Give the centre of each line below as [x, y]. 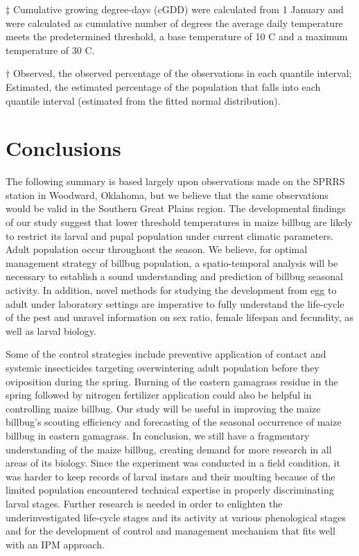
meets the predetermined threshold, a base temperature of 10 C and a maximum [177, 36]
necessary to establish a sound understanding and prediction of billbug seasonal [174, 276]
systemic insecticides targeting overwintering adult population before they [163, 367]
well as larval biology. [51, 330]
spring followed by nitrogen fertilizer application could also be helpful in [159, 395]
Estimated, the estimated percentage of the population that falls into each [163, 86]
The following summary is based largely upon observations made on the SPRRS [175, 181]
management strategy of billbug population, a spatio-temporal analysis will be [172, 262]
